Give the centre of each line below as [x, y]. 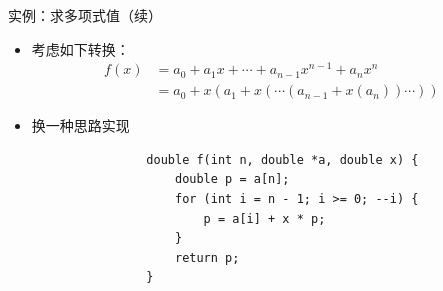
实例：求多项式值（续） [85, 14]
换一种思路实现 [80, 125]
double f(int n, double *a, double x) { [282, 159]
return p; [207, 257]
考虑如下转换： [80, 48]
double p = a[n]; [232, 179]
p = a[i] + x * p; [264, 218]
